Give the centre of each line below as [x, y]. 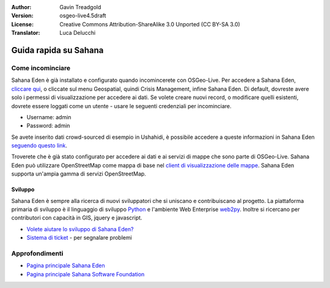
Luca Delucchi [78, 33]
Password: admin [48, 126]
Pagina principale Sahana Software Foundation [86, 274]
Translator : [26, 33]
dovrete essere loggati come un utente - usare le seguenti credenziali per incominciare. [121, 106]
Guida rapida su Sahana [57, 50]
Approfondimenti [37, 253]
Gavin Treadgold [80, 7]
